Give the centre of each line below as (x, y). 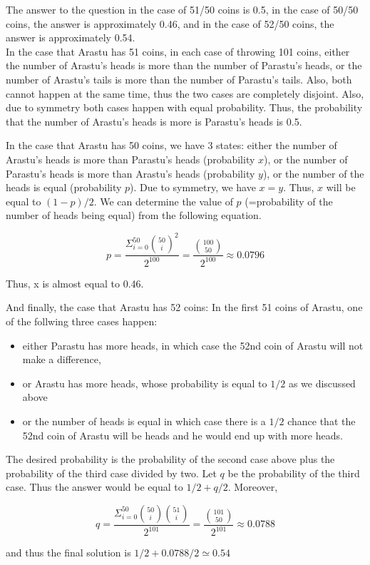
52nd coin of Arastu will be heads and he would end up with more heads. (183, 435)
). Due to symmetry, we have (193, 187)
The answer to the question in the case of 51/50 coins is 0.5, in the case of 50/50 (182, 9)
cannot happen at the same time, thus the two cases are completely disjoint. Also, (185, 93)
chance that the (322, 421)
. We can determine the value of (163, 201)
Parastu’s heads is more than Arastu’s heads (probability (130, 173)
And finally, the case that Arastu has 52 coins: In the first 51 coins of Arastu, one (184, 307)
